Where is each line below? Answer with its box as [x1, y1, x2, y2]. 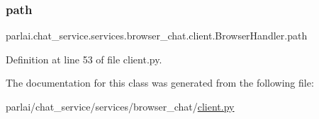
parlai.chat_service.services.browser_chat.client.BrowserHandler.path [6, 28, 308, 43]
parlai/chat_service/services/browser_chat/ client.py [6, 99, 235, 113]
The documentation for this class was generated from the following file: [6, 75, 314, 90]
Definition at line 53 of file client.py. [6, 51, 162, 66]
